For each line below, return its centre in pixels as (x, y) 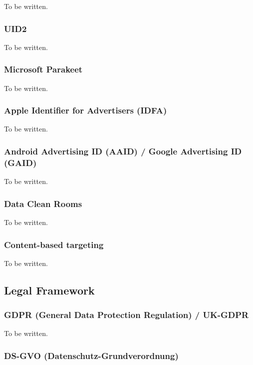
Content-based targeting (54, 244)
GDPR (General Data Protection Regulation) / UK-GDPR (126, 315)
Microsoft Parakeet (43, 69)
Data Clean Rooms (43, 203)
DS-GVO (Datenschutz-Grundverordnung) (91, 355)
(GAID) (20, 162)
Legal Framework (49, 290)
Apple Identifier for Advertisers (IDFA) (86, 110)
